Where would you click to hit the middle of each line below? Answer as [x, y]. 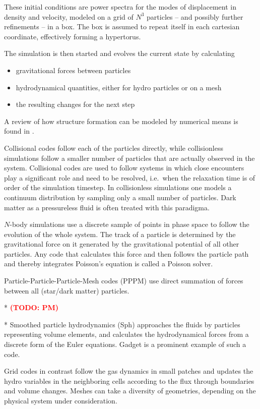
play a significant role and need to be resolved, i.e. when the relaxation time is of [130, 177]
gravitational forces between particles [73, 70]
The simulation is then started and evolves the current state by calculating [119, 53]
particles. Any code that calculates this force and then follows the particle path [126, 253]
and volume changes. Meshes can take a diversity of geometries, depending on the [130, 391]
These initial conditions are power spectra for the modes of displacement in [120, 7]
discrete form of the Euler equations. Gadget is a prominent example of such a [125, 344]
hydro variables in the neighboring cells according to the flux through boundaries [129, 381]
